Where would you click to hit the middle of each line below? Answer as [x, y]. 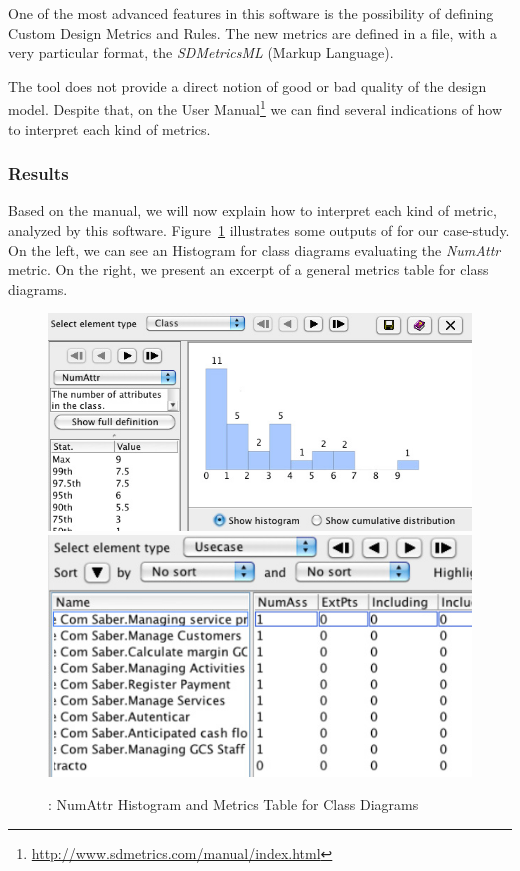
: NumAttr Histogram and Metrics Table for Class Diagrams [233, 804]
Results [38, 173]
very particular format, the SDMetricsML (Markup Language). [201, 52]
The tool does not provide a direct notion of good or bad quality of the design [247, 85]
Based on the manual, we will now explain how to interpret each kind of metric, [252, 210]
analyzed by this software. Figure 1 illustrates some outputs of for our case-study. [259, 230]
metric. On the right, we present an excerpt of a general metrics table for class [248, 269]
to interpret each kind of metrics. [109, 128]
